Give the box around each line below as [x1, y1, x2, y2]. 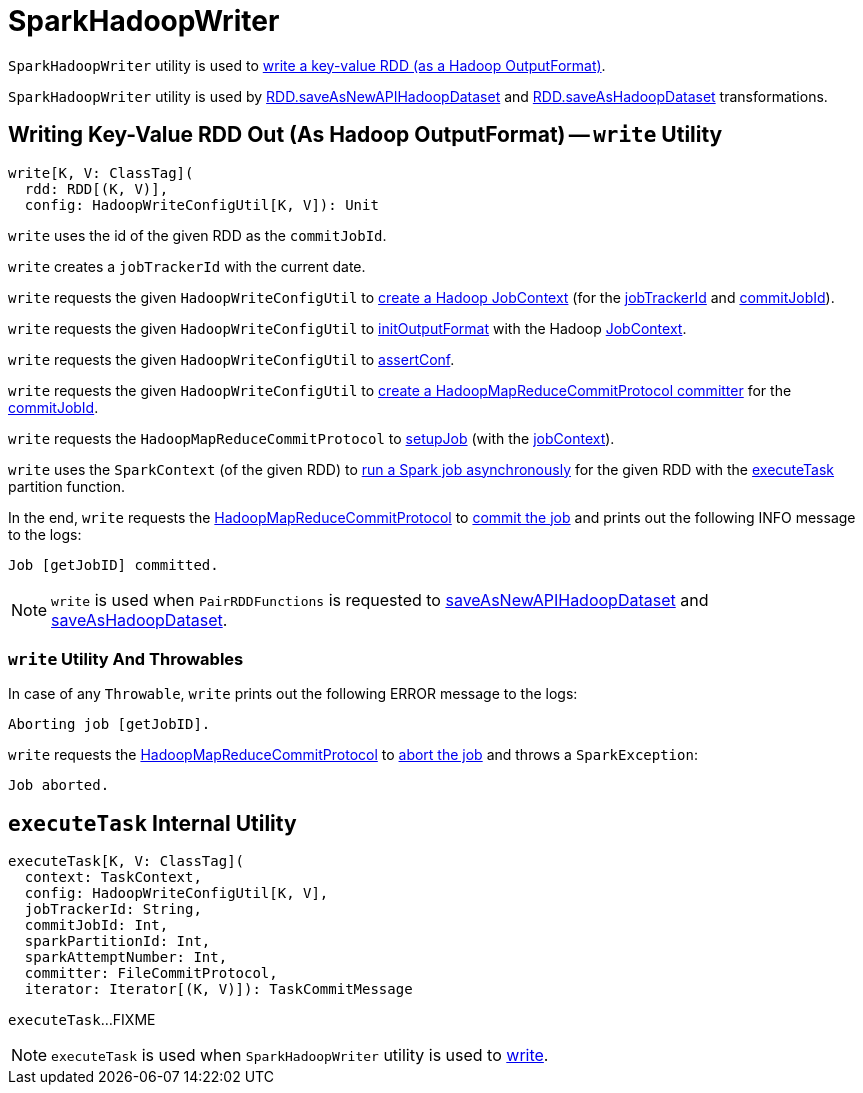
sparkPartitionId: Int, [24, 933, 211, 950]
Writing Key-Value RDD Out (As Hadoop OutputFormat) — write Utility [8, 122, 723, 148]
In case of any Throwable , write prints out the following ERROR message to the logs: [8, 685, 578, 703]
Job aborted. [8, 777, 110, 794]
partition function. [8, 477, 126, 495]
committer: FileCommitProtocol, [24, 965, 278, 982]
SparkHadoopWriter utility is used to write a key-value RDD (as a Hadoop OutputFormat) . [8, 56, 606, 74]
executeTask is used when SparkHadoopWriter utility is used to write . [51, 1045, 549, 1066]
